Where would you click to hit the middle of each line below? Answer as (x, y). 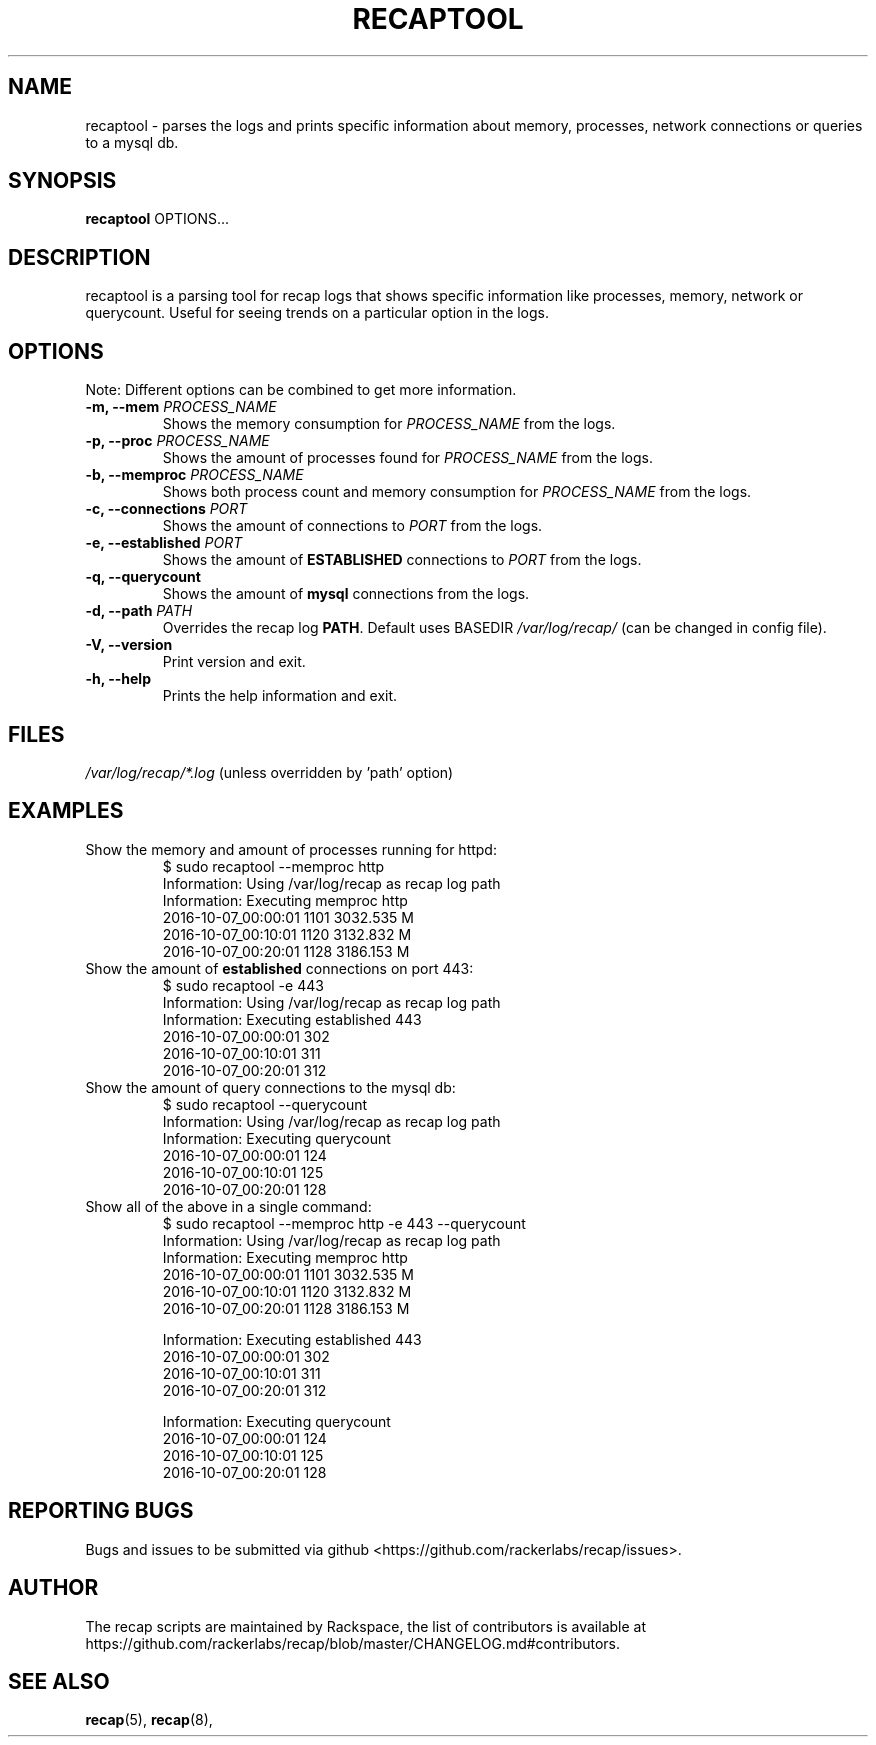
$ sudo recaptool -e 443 (243, 985)
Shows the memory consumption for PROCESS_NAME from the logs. (389, 424)
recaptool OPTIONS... (157, 219)
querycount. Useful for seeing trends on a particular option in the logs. (317, 313)
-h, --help (118, 679)
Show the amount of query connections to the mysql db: (270, 1087)
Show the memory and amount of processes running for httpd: (291, 849)
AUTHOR (53, 1588)
